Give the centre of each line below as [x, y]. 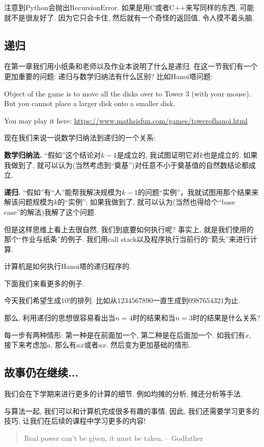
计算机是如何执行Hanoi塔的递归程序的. [68, 266]
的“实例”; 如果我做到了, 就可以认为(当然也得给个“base [146, 202]
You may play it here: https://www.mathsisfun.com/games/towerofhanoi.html [126, 120]
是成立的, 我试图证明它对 [158, 154]
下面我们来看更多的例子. [44, 283]
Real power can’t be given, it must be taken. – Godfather [114, 438]
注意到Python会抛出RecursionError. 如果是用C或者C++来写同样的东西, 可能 [129, 7]
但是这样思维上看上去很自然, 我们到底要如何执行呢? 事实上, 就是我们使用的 [129, 229]
